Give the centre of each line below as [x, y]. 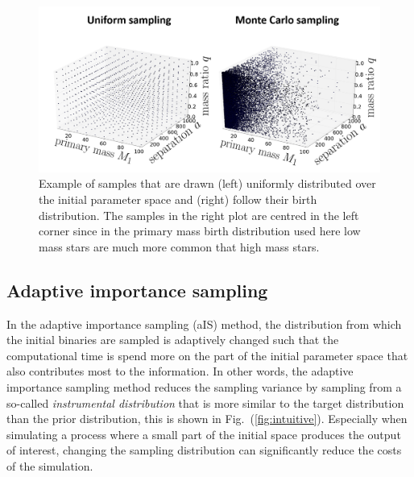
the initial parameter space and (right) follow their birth [178, 199]
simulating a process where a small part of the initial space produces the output [204, 434]
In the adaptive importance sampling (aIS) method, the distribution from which [204, 324]
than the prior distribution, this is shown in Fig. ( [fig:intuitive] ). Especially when [207, 419]
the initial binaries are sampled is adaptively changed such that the [173, 340]
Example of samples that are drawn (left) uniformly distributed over [207, 183]
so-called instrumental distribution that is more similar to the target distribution [205, 402]
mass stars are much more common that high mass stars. [179, 246]
